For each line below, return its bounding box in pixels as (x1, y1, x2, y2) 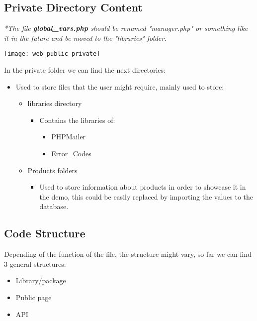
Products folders (27, 165, 78, 175)
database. (39, 201, 69, 212)
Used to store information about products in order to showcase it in (39, 182, 246, 192)
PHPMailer (51, 131, 86, 142)
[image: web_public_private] (4, 50, 100, 58)
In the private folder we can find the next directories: (4, 65, 166, 75)
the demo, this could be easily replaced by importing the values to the (39, 191, 254, 202)
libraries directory (27, 98, 82, 108)
